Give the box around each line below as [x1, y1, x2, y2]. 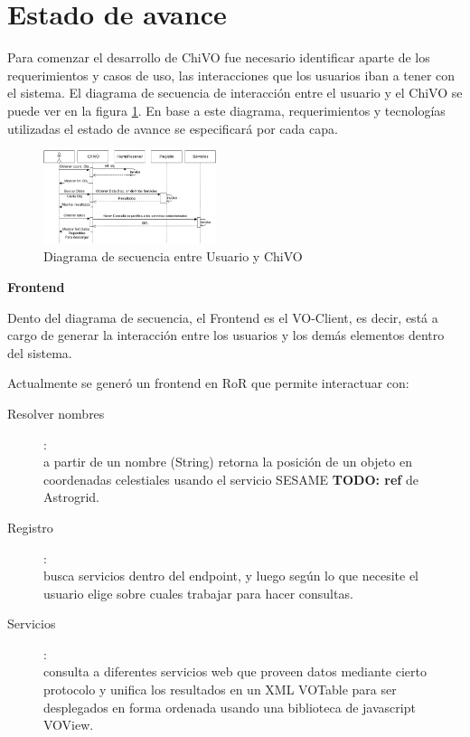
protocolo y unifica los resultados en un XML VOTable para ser [43, 680, 397, 699]
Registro [7, 517, 53, 536]
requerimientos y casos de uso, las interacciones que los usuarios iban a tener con [7, 65, 456, 84]
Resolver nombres [7, 403, 105, 422]
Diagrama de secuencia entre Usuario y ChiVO [43, 247, 303, 266]
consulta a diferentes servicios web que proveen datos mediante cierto [43, 662, 427, 681]
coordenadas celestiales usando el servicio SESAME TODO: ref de [43, 469, 418, 488]
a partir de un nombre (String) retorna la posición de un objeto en [43, 452, 412, 471]
